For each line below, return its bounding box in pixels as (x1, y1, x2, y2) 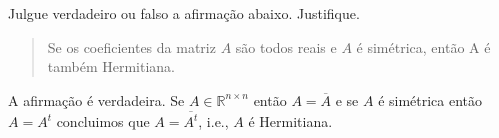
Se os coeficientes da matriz (47, 36, 216, 57)
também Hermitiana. (47, 56, 176, 77)
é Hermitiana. (248, 111, 333, 132)
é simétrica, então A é (356, 36, 491, 57)
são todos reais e (235, 36, 337, 57)
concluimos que (56, 111, 150, 132)
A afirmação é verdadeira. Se (8, 89, 185, 110)
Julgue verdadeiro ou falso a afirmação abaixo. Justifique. (8, 3, 360, 23)
